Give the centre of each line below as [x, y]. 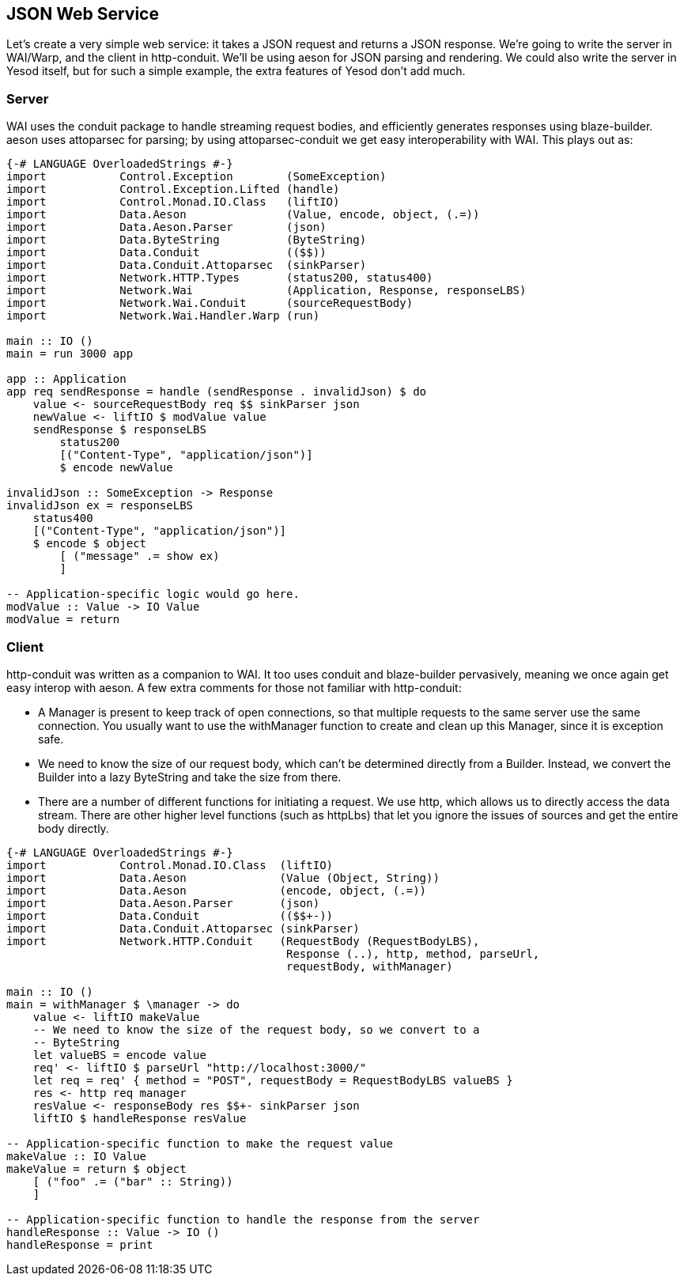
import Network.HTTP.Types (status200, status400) [220, 278]
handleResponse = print [80, 1244]
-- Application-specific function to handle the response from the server [243, 1219]
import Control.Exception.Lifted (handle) [173, 189]
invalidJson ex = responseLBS [100, 506]
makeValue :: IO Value [77, 1156]
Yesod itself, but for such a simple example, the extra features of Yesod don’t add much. [236, 71]
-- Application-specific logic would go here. [153, 594]
